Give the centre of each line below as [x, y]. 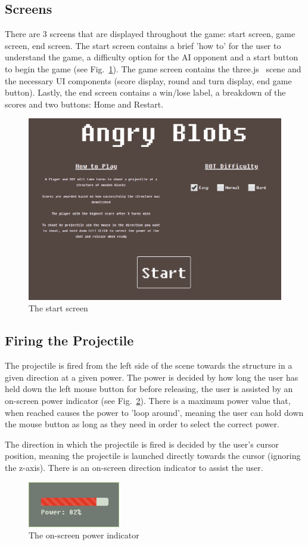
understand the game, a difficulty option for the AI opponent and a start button [152, 57]
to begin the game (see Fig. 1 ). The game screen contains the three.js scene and [153, 68]
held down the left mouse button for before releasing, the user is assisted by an [149, 389]
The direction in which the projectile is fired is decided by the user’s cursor [142, 444]
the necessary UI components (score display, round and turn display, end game [148, 80]
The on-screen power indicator [84, 535]
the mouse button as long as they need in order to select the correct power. [142, 424]
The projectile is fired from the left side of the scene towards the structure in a [149, 365]
